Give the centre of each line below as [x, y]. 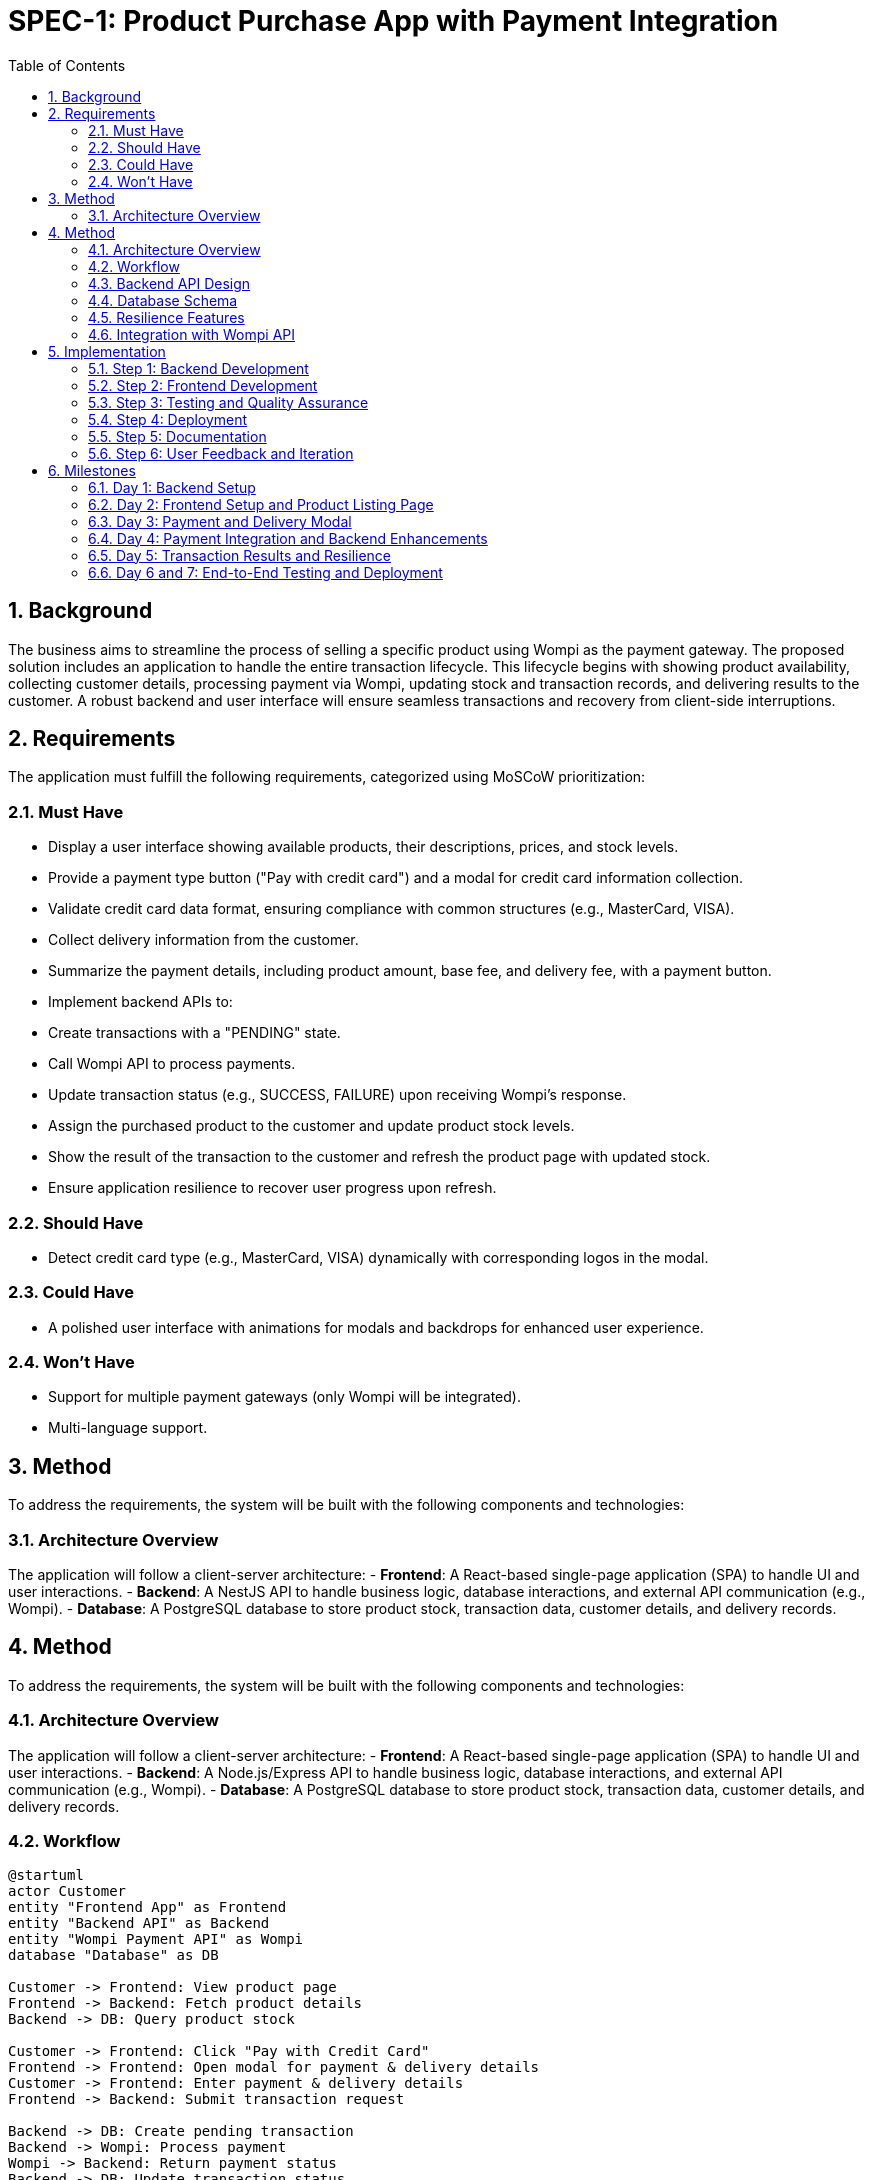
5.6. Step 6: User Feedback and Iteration [221, 453]
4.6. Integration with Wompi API [192, 334]
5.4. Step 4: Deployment [168, 419]
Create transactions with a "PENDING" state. [194, 1033]
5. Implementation [107, 351]
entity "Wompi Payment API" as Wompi [156, 1939]
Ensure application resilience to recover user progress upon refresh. [272, 1188]
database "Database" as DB [113, 1955]
